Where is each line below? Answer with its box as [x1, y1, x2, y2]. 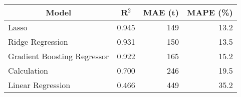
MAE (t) [143, 6, 179, 18]
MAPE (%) [186, 6, 233, 18]
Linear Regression [8, 79, 71, 91]
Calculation [8, 65, 49, 76]
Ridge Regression [8, 36, 68, 47]
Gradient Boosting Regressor [8, 50, 109, 62]
